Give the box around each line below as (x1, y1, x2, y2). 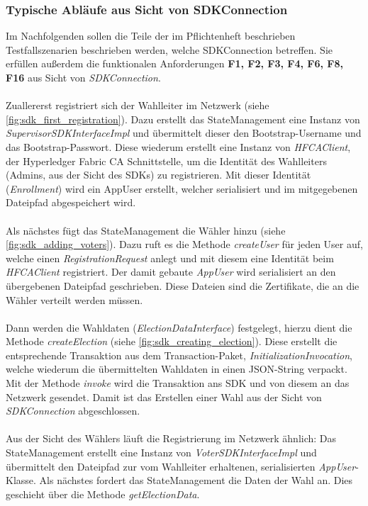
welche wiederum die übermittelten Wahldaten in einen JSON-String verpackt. (6, 361, 347, 376)
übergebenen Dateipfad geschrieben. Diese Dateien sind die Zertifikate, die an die (6, 278, 359, 293)
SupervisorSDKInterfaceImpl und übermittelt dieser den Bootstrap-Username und (6, 125, 362, 140)
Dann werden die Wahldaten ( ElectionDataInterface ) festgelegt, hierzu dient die (6, 320, 352, 334)
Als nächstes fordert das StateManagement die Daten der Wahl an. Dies (39, 473, 353, 488)
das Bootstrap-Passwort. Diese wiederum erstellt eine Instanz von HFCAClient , (6, 139, 351, 154)
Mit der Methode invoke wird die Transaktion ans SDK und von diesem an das (6, 376, 350, 390)
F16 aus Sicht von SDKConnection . (6, 70, 161, 84)
